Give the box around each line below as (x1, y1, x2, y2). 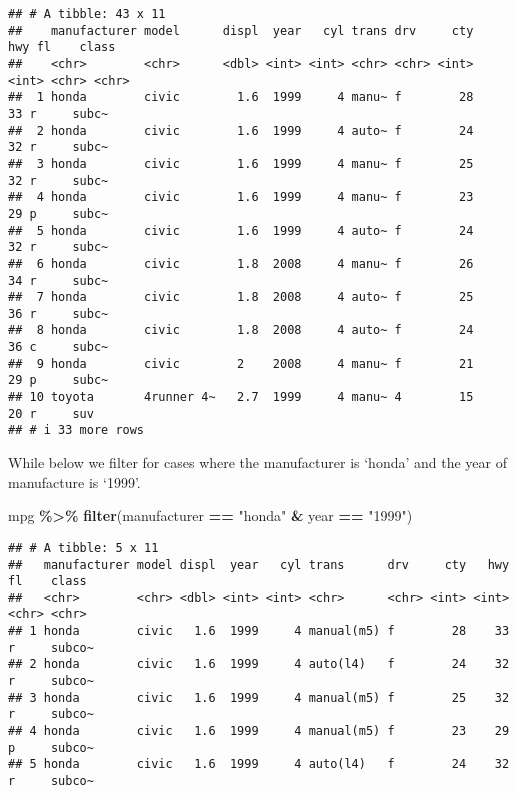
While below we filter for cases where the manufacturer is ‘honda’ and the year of (8, 452, 507, 473)
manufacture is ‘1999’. (8, 471, 141, 492)
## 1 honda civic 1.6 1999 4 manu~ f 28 (8, 90, 474, 105)
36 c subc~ (8, 340, 109, 355)
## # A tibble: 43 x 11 (8, 7, 166, 21)
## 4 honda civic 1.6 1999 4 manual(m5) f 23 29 (8, 724, 510, 739)
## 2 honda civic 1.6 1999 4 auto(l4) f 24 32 (8, 657, 510, 672)
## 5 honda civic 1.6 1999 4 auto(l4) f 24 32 (8, 757, 510, 772)
